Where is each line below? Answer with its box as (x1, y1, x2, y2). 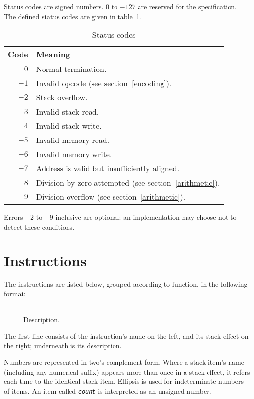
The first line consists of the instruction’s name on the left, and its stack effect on (4, 330, 249, 341)
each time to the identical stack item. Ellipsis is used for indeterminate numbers (4, 376, 244, 386)
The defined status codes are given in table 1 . (4, 11, 141, 21)
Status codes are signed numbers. (4, 1, 104, 11)
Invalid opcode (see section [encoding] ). (36, 77, 172, 89)
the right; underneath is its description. (4, 340, 122, 351)
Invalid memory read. (36, 134, 110, 146)
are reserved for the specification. (138, 1, 237, 11)
